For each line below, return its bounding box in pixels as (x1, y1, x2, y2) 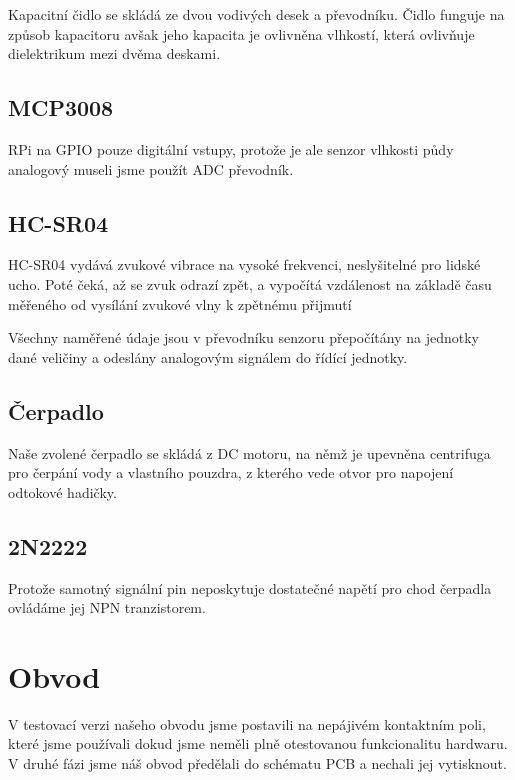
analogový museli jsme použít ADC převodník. (8, 158, 294, 179)
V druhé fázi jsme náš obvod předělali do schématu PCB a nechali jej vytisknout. (8, 753, 507, 774)
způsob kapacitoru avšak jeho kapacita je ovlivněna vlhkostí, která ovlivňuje (8, 23, 475, 44)
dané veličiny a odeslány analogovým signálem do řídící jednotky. (8, 346, 408, 367)
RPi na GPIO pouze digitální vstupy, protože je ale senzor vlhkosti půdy (8, 138, 454, 159)
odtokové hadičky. (8, 481, 117, 502)
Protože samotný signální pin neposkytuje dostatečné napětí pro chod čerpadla (8, 577, 492, 598)
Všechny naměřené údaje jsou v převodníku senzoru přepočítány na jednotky (8, 327, 479, 348)
